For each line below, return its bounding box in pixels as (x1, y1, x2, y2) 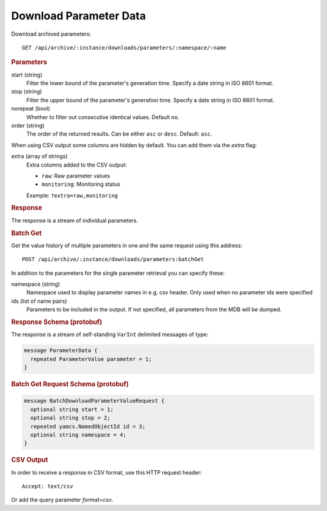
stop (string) (11, 88, 42, 95)
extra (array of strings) (11, 153, 68, 160)
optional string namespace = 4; (30, 431, 127, 438)
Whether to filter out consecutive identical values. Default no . (26, 113, 180, 120)
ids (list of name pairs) (11, 297, 67, 305)
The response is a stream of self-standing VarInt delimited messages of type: (11, 331, 209, 338)
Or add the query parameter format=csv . (11, 496, 113, 504)
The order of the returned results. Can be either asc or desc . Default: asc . (26, 130, 213, 137)
